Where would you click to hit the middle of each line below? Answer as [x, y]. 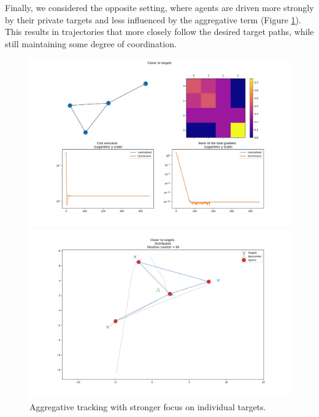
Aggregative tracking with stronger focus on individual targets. [148, 406]
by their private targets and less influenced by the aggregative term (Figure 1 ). [153, 19]
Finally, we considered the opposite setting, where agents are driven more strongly [159, 7]
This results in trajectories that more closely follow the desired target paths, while [159, 32]
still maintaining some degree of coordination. [91, 43]
